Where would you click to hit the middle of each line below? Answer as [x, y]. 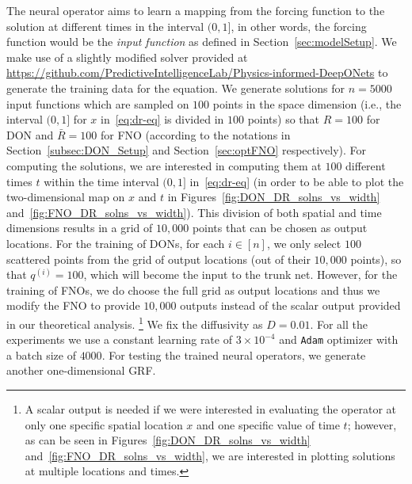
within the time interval [101, 181]
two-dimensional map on [66, 197]
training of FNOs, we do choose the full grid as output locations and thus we [193, 290]
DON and [30, 134]
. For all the [339, 324]
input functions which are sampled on [98, 103]
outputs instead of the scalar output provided [290, 305]
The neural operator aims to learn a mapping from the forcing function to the [196, 10]
